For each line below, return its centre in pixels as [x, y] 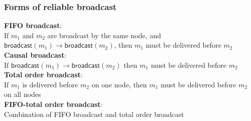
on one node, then [119, 84]
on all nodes [23, 94]
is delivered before [50, 84]
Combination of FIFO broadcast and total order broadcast [94, 114]
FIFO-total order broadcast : [53, 104]
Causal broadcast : [35, 55]
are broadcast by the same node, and [104, 35]
